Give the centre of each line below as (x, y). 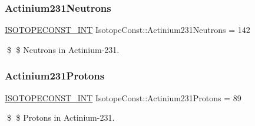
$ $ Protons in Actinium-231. (61, 117)
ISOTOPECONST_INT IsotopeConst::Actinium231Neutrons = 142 (127, 30)
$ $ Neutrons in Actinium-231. (63, 49)
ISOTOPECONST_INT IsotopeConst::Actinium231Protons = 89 (123, 97)
